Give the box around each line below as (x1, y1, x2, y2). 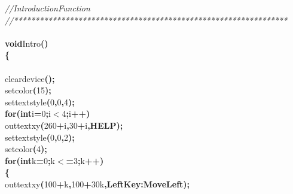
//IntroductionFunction (5, 2, 90, 14)
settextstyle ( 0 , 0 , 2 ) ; (5, 131, 75, 143)
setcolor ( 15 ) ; (5, 84, 51, 96)
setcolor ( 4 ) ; (5, 143, 47, 155)
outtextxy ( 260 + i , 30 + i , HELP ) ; (5, 119, 123, 131)
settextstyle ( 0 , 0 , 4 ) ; (5, 95, 75, 108)
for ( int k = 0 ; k (5, 154, 55, 166)
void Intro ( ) (5, 37, 48, 49)
